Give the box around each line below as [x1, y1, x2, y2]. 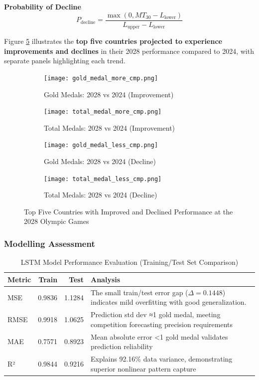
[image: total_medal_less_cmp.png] [44, 175, 162, 183]
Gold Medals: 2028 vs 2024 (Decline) [44, 156, 156, 167]
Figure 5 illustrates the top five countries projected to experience [4, 36, 222, 46]
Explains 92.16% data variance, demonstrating [91, 354, 233, 364]
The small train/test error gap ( [91, 287, 188, 297]
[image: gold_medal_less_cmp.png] [44, 142, 158, 149]
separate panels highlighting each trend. [4, 55, 126, 66]
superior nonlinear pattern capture [91, 363, 196, 374]
